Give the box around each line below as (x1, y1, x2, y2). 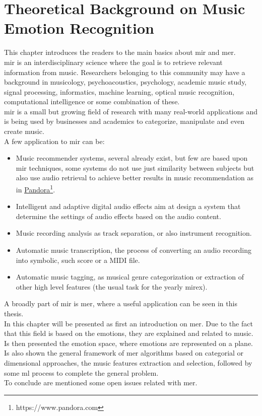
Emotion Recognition (4, 18, 154, 38)
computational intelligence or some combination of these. (4, 96, 180, 107)
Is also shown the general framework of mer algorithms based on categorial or (4, 348, 244, 358)
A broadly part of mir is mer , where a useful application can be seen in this (4, 298, 237, 309)
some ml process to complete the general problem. (4, 367, 159, 378)
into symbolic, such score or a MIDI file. (16, 254, 140, 265)
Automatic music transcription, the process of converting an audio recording (16, 245, 252, 255)
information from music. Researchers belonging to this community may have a (4, 66, 245, 77)
